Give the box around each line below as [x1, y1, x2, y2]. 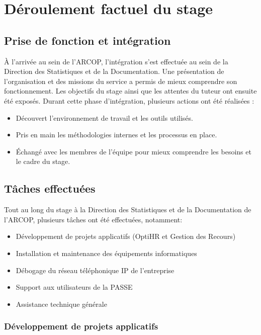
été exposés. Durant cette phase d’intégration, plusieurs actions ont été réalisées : [4, 95, 254, 106]
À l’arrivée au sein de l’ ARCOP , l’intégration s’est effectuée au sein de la [4, 56, 228, 66]
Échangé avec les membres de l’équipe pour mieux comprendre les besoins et [16, 146, 251, 156]
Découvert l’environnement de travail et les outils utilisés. [16, 112, 193, 123]
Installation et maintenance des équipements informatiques [16, 247, 197, 258]
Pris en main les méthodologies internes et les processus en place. [16, 129, 217, 140]
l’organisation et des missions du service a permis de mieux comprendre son [4, 75, 237, 86]
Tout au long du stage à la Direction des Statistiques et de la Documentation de [4, 204, 251, 215]
